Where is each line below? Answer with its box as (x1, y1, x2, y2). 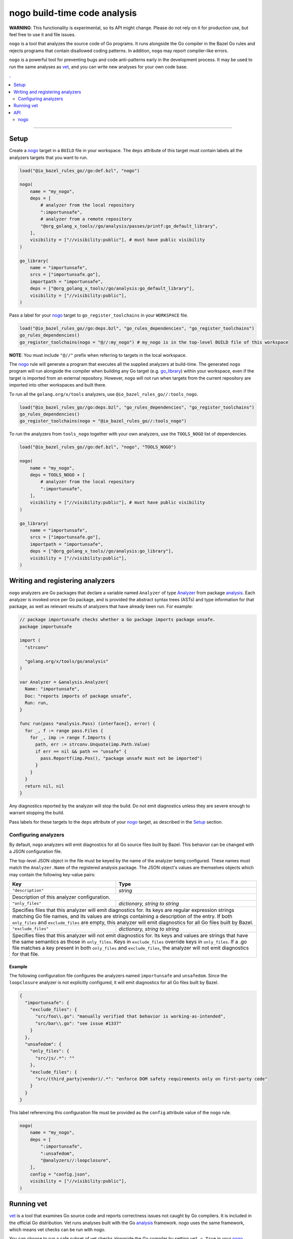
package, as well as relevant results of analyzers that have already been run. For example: (9, 604, 193, 610)
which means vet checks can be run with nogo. (9, 1227, 106, 1233)
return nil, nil (25, 783, 64, 789)
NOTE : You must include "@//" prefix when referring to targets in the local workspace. (9, 352, 187, 358)
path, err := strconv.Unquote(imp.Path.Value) (35, 741, 150, 747)
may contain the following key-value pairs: (9, 871, 96, 877)
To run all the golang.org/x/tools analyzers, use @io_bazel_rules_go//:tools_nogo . (9, 391, 198, 397)
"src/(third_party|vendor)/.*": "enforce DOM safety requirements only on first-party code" (35, 1076, 268, 1081)
